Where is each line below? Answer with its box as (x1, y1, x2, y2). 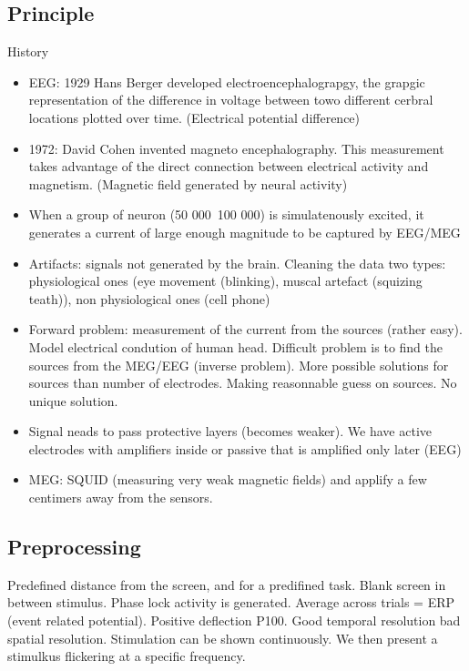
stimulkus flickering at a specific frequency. (7, 646, 246, 666)
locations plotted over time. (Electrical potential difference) (28, 107, 361, 127)
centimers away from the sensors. (28, 488, 213, 507)
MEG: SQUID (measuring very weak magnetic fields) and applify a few (28, 470, 427, 489)
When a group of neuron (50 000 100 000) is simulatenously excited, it (28, 205, 424, 224)
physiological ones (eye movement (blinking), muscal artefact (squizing (28, 271, 423, 290)
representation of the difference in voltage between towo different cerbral (28, 90, 433, 109)
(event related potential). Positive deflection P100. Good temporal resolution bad (7, 611, 461, 630)
